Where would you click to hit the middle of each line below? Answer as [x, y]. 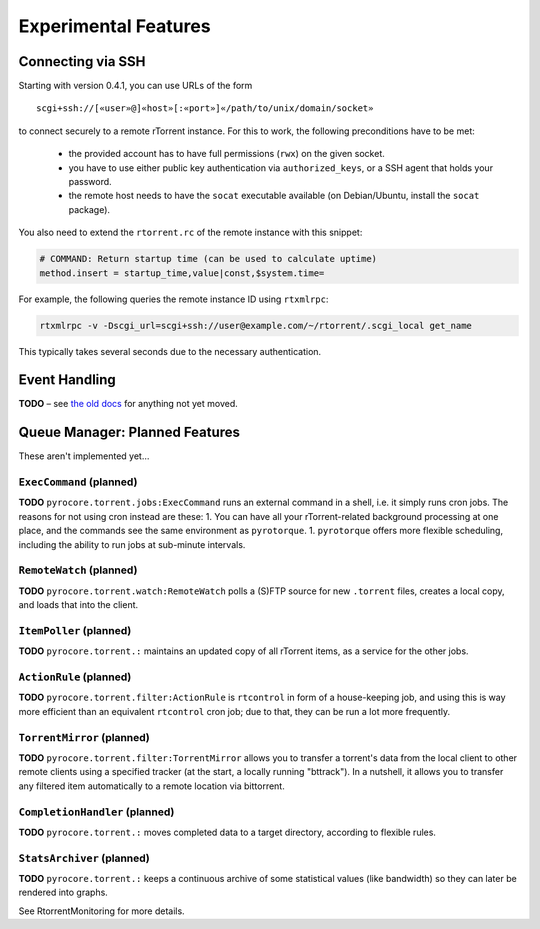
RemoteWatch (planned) [78, 570]
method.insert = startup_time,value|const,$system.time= [182, 273]
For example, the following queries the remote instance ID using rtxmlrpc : [173, 299]
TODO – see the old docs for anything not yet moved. [128, 404]
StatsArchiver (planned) [84, 858]
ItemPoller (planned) [75, 630]
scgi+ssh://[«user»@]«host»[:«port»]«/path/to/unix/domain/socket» [205, 108]
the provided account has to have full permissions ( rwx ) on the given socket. [226, 154]
